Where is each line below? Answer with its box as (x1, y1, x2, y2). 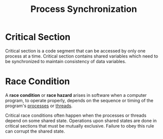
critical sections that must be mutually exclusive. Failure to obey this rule (5, 123, 155, 129)
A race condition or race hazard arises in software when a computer (5, 92, 147, 98)
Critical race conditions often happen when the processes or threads (5, 112, 147, 118)
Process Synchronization (30, 3, 137, 15)
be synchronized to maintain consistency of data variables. (5, 58, 126, 64)
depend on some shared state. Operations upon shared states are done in (5, 118, 157, 124)
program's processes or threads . (5, 103, 73, 109)
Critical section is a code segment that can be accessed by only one (5, 48, 146, 54)
